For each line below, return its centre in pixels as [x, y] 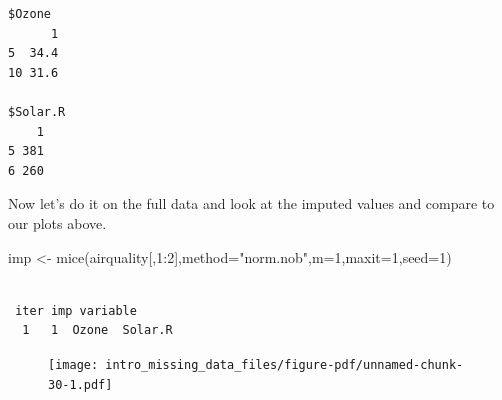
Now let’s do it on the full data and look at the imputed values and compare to [251, 203]
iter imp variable [76, 310]
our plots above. [57, 222]
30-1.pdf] [80, 384]
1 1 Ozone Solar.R [97, 330]
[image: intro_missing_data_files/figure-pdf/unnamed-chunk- [256, 364]
